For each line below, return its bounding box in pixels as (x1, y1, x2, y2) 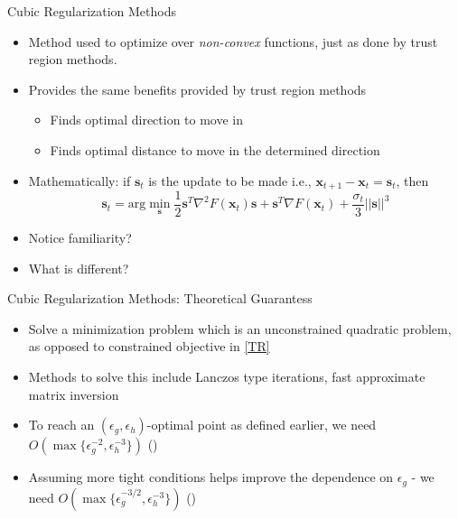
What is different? (28, 258, 129, 277)
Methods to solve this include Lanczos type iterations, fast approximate (28, 367, 425, 386)
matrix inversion (28, 385, 119, 403)
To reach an (28, 415, 95, 434)
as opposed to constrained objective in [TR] (28, 337, 270, 356)
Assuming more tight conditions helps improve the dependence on (28, 468, 394, 487)
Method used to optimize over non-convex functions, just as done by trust (28, 32, 438, 51)
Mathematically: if (28, 171, 131, 190)
